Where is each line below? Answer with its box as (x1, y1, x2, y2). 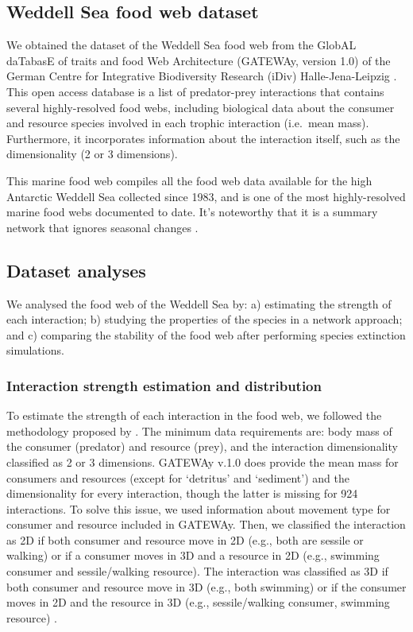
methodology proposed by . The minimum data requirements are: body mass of (6, 422, 392, 439)
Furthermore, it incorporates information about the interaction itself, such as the (6, 130, 400, 146)
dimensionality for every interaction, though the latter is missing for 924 (6, 485, 358, 502)
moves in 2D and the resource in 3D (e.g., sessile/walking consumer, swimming (6, 594, 390, 611)
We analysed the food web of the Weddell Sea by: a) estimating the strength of (6, 295, 392, 312)
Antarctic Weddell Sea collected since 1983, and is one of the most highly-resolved (6, 188, 406, 204)
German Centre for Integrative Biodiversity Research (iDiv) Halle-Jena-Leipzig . (6, 68, 397, 84)
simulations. (6, 342, 64, 359)
